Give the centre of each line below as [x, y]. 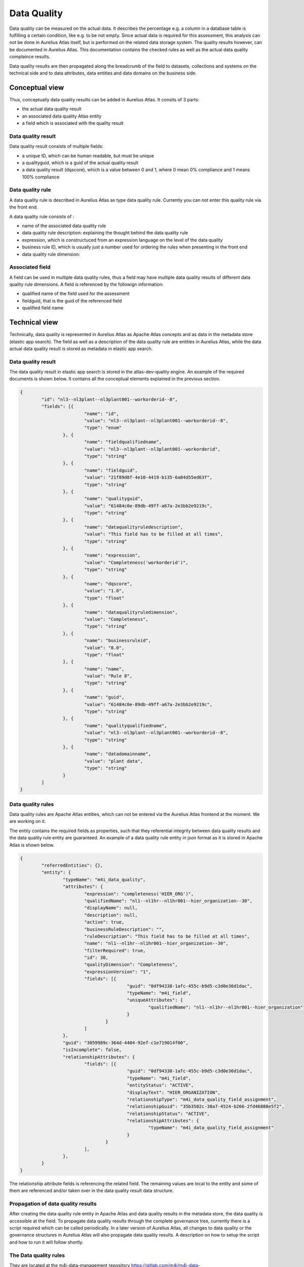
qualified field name [43, 308]
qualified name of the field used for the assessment [76, 293]
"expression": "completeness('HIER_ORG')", [139, 894]
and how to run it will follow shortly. [46, 1242]
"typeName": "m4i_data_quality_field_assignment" [211, 1128]
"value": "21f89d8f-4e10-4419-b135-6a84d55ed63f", [148, 477]
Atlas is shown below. [32, 845]
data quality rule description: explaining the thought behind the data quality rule [105, 233]
